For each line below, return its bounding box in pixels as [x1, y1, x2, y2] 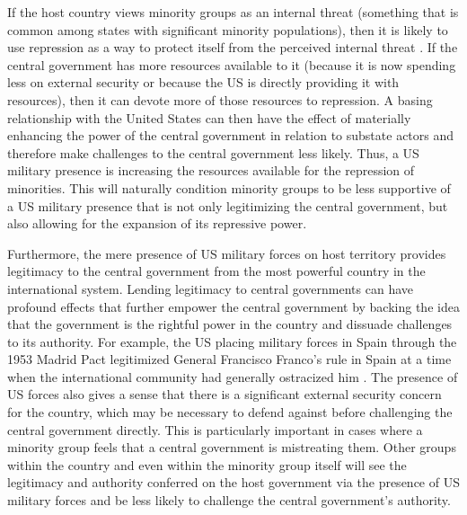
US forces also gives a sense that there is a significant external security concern [7, 385, 442, 404]
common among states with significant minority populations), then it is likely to [7, 20, 448, 39]
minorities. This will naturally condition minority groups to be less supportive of [7, 178, 451, 197]
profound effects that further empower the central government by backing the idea [7, 297, 460, 315]
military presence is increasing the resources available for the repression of [7, 161, 415, 180]
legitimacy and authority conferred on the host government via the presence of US [7, 473, 460, 492]
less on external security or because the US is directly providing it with [7, 73, 400, 92]
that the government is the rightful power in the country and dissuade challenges [7, 315, 453, 333]
